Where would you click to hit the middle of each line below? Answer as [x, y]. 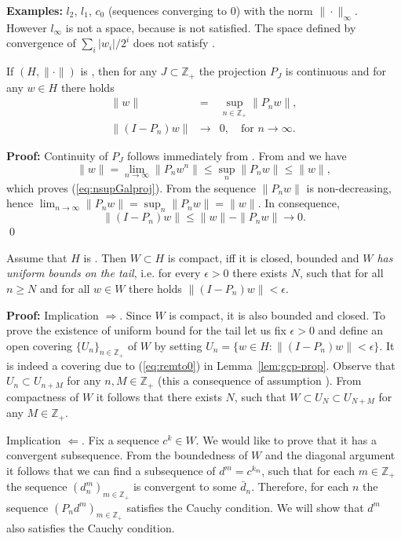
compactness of [43, 396]
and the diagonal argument [330, 455]
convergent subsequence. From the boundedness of [127, 455]
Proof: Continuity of [57, 155]
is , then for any [119, 71]
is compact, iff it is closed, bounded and [263, 257]
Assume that [37, 257]
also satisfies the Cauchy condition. [91, 527]
